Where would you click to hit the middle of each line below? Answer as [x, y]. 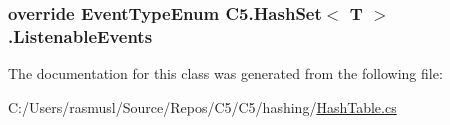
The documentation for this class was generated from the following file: [225, 73]
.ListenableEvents [80, 35]
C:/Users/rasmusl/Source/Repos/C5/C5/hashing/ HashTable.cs [202, 106]
